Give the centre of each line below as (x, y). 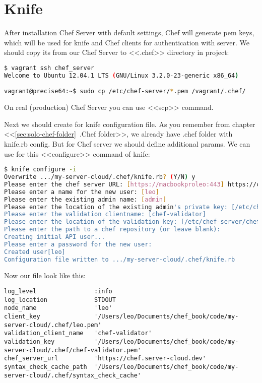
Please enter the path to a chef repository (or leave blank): (112, 230)
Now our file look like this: (45, 275)
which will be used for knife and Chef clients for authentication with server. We (127, 42)
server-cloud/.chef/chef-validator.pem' (73, 350)
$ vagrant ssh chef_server (49, 68)
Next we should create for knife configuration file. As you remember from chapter (130, 124)
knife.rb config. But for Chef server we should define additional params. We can (127, 143)
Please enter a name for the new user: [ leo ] (82, 192)
